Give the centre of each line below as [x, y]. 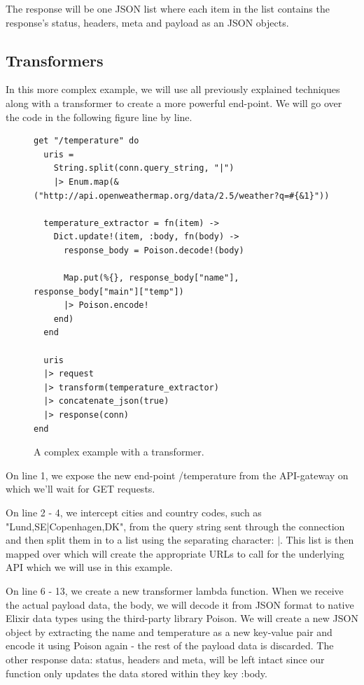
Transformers [55, 60]
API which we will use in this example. [89, 567]
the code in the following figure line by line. [99, 116]
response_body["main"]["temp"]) [109, 291]
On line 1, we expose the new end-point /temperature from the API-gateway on [177, 475]
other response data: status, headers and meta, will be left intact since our [165, 659]
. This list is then [317, 540]
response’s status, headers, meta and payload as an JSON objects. [147, 22]
